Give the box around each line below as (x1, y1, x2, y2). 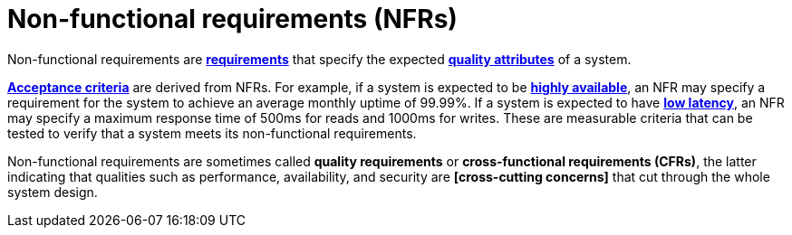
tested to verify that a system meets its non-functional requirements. (7, 125, 417, 141)
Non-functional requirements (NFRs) (7, 4, 458, 34)
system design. (7, 183, 98, 200)
